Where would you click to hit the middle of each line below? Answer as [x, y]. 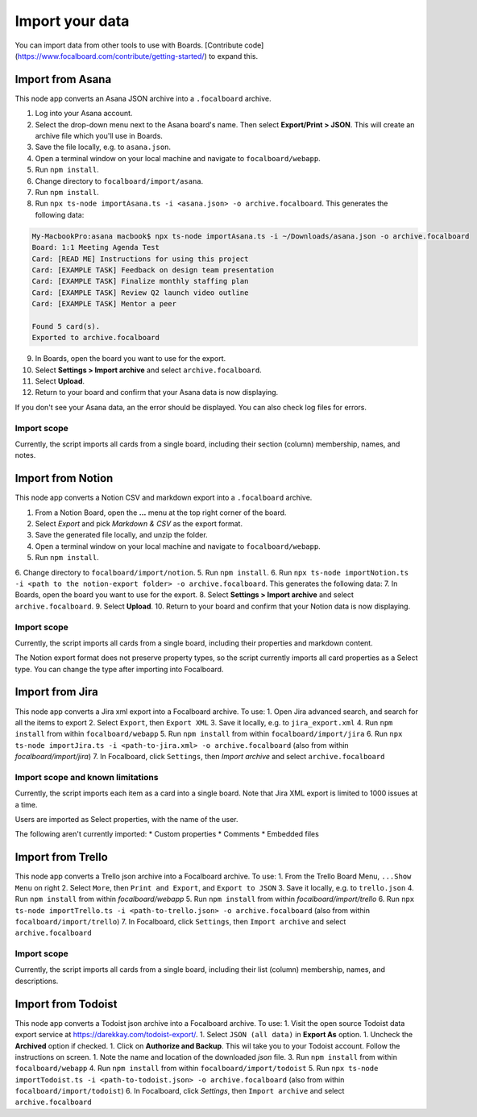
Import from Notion [64, 478]
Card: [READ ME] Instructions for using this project [140, 259]
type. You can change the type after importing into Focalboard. [119, 669]
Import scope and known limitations [87, 777]
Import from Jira [56, 692]
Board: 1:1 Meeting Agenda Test [96, 247]
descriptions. [37, 981]
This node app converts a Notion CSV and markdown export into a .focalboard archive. [164, 498]
